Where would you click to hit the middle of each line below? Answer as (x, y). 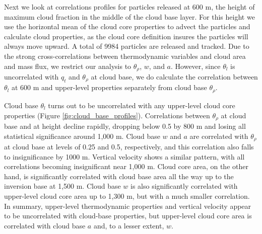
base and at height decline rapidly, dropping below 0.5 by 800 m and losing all (125, 126)
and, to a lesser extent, (129, 225)
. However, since (196, 66)
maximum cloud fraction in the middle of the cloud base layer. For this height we (129, 16)
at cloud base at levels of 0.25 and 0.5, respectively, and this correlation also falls (129, 147)
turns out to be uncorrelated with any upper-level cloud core (142, 105)
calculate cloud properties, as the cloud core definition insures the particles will (126, 36)
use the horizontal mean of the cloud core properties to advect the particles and (127, 26)
